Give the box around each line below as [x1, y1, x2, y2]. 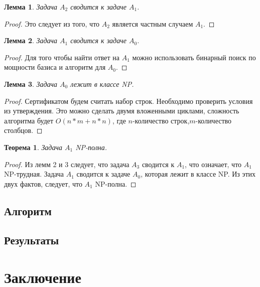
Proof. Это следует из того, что [4, 18, 100, 29]
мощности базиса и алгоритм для [4, 62, 106, 72]
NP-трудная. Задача [4, 169, 64, 179]
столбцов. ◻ [4, 125, 43, 135]
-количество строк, [132, 115, 190, 125]
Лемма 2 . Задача [4, 35, 58, 46]
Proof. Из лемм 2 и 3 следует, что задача [4, 159, 129, 169]
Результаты [4, 232, 59, 248]
